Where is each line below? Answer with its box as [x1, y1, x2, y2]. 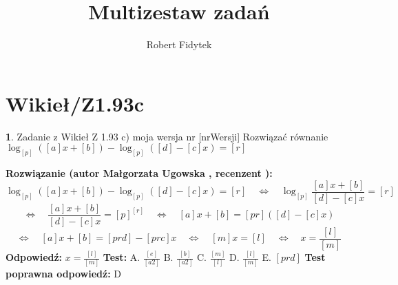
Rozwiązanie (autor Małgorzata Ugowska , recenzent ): [6, 166, 273, 180]
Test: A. [103, 250, 140, 264]
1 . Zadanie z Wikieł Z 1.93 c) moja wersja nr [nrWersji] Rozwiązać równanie [6, 129, 328, 143]
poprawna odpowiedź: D [6, 266, 122, 280]
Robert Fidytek [146, 37, 212, 52]
